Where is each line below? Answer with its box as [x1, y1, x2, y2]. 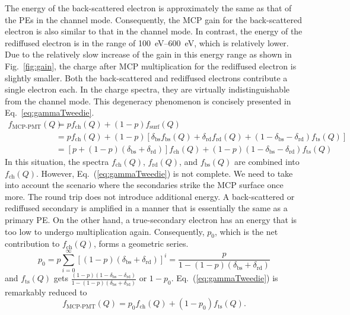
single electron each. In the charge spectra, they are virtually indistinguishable [5, 83, 290, 96]
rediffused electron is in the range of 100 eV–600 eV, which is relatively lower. [5, 36, 289, 49]
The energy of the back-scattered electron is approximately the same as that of [5, 2, 292, 14]
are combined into [234, 155, 300, 168]
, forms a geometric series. [93, 237, 189, 250]
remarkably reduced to [5, 285, 87, 298]
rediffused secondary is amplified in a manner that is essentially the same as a [5, 202, 288, 214]
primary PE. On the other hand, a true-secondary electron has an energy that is [5, 214, 297, 225]
